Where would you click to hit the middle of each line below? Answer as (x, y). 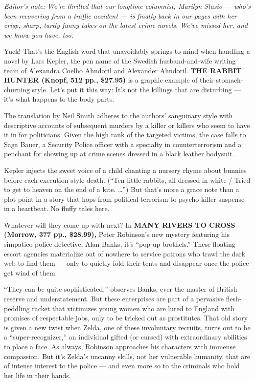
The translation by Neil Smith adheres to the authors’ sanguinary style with (118, 115)
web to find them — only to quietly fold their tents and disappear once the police (127, 263)
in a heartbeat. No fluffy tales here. (57, 208)
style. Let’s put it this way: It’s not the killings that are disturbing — (137, 89)
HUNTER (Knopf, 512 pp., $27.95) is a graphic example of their (109, 80)
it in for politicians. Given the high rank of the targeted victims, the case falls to (125, 135)
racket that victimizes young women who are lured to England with (133, 308)
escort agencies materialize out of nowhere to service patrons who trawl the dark (125, 253)
